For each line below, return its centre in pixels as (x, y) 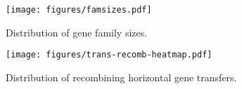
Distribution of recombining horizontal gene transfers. (121, 77)
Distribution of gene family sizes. (77, 32)
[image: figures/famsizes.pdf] (79, 10)
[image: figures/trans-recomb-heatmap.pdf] (109, 55)
